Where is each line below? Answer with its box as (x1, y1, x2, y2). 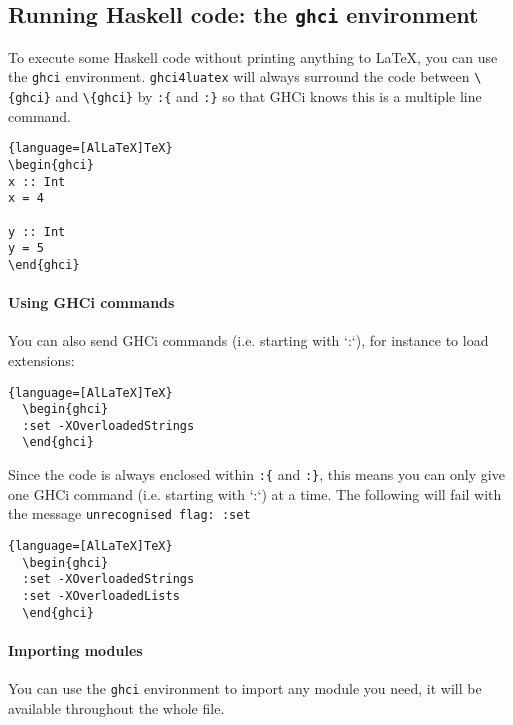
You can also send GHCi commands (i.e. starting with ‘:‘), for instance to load (8, 330, 489, 351)
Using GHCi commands (8, 292, 175, 313)
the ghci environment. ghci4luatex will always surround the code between (8, 66, 470, 87)
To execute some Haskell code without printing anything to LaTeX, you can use (8, 46, 498, 67)
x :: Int (8, 174, 66, 189)
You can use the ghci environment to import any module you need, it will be (8, 678, 482, 699)
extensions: (8, 349, 75, 370)
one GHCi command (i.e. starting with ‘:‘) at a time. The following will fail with (8, 483, 502, 504)
